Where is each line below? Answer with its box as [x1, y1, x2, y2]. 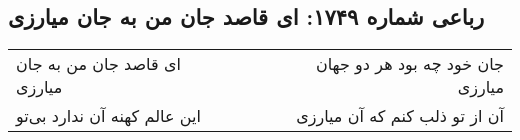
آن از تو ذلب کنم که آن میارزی [296, 104, 504, 128]
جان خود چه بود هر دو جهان [315, 52, 504, 76]
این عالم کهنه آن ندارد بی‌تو [16, 104, 201, 128]
